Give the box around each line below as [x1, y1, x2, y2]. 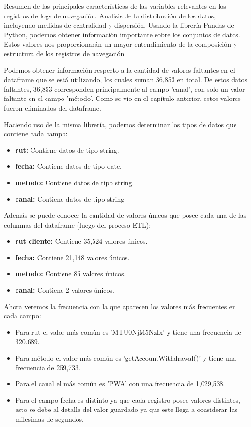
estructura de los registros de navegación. [4, 48, 126, 58]
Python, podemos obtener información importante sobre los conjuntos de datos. [4, 29, 240, 39]
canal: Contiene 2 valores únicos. [15, 285, 114, 295]
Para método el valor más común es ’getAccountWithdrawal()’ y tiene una [15, 353, 236, 363]
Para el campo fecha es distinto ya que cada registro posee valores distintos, [15, 394, 240, 405]
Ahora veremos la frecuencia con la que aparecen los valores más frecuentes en [4, 301, 236, 311]
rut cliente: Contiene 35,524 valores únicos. [15, 236, 148, 246]
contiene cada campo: [4, 129, 68, 139]
